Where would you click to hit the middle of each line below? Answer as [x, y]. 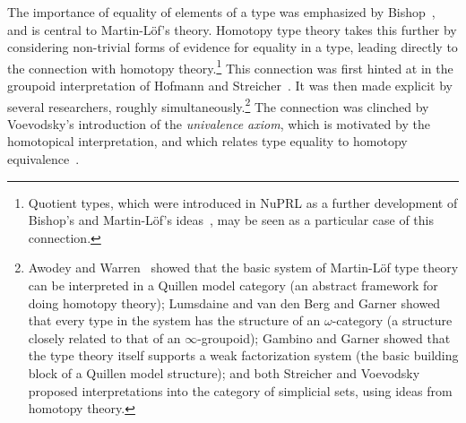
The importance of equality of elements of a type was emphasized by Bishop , [221, 12]
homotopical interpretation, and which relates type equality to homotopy [207, 141]
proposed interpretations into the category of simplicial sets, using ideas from [240, 390]
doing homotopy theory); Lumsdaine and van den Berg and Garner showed [234, 302]
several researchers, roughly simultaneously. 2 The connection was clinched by [218, 105]
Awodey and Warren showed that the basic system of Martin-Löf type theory [243, 268]
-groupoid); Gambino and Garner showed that [324, 337]
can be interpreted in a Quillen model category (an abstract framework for [233, 285]
